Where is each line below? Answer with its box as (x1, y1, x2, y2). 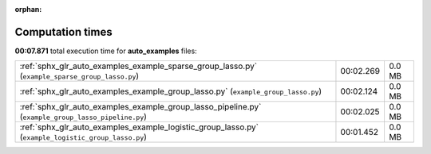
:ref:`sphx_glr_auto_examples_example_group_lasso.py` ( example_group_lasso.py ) (19, 86, 322, 97)
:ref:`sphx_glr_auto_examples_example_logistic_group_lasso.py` (19, 121, 259, 133)
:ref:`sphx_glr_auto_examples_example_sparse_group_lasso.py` (19, 60, 258, 71)
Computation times (14, 25, 113, 39)
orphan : (14, 5, 42, 13)
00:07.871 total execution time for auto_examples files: (14, 46, 197, 56)
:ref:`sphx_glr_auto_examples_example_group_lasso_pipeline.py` (19, 102, 262, 113)
